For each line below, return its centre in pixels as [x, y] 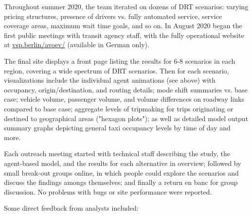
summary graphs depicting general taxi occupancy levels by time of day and [117, 128]
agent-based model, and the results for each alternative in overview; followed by [123, 163]
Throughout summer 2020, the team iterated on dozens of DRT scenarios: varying [126, 6]
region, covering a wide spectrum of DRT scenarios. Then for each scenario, [117, 70]
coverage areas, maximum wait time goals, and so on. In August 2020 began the [123, 26]
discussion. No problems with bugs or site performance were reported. [108, 191]
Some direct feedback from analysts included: [71, 208]
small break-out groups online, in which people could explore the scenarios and [121, 172]
